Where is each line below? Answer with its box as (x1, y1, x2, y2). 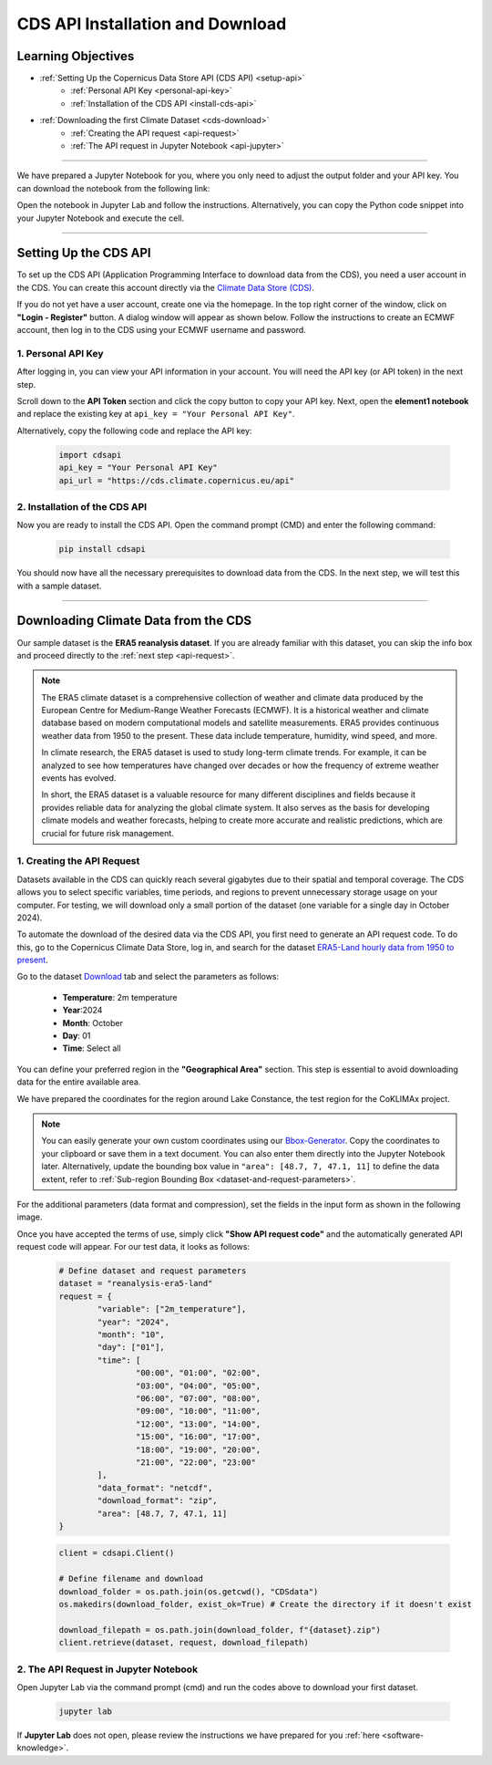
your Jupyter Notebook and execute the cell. (16, 213, 185, 223)
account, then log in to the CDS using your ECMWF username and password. (16, 325, 307, 336)
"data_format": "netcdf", (97, 1482, 213, 1493)
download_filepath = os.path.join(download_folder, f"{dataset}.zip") (58, 1625, 382, 1635)
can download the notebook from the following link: (16, 182, 210, 193)
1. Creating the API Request (16, 855, 140, 867)
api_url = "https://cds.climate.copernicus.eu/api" (58, 475, 295, 485)
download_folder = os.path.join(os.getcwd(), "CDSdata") (58, 1586, 319, 1596)
